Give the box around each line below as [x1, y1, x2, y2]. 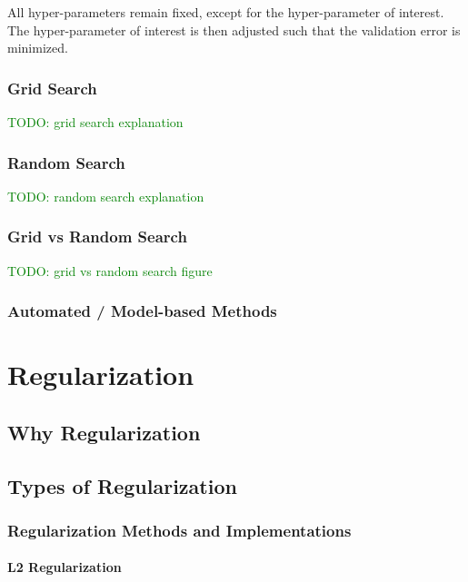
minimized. [7, 38, 68, 57]
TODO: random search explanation [7, 186, 204, 205]
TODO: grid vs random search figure [7, 261, 213, 280]
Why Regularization [7, 418, 201, 446]
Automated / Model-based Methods [7, 300, 277, 322]
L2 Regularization [7, 557, 122, 577]
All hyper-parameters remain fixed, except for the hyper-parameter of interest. [7, 3, 444, 21]
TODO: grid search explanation [7, 113, 184, 131]
